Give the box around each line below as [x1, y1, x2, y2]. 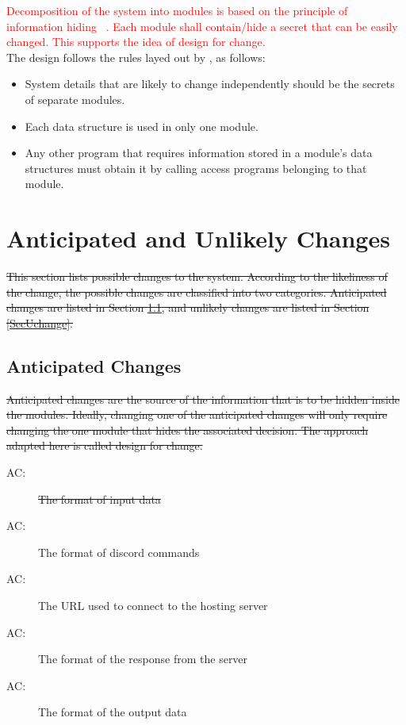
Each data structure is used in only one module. [25, 117, 259, 134]
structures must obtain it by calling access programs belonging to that [25, 159, 367, 176]
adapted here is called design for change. [6, 437, 203, 454]
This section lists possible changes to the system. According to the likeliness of [6, 268, 388, 285]
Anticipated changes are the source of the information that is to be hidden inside [6, 390, 400, 407]
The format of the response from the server [38, 650, 248, 667]
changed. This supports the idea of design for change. [6, 33, 266, 50]
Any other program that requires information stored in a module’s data [25, 144, 373, 161]
